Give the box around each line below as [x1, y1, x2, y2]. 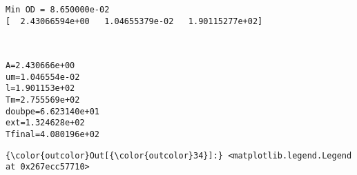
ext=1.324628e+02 [6, 118, 85, 128]
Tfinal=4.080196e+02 [6, 129, 100, 139]
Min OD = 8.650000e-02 [6, 5, 110, 14]
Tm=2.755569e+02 [6, 94, 80, 105]
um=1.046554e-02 [6, 72, 80, 82]
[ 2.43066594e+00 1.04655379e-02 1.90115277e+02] [6, 16, 263, 26]
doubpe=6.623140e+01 [6, 106, 100, 116]
